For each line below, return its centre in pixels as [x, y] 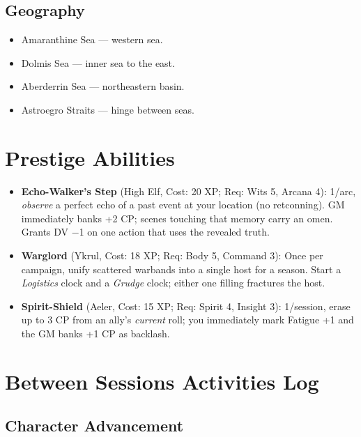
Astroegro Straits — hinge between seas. [108, 109]
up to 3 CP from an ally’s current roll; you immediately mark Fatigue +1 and [187, 320]
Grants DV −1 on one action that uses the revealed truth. [145, 232]
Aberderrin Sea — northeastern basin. [103, 86]
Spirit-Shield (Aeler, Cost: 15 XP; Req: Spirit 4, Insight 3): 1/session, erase [186, 306]
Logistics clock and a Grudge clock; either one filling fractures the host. [173, 283]
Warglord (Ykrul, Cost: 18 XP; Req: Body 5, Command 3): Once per [172, 255]
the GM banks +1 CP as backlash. [95, 333]
